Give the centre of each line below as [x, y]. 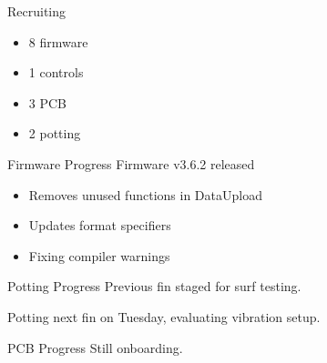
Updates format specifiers [100, 225]
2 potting [55, 133]
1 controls [56, 72]
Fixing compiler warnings [99, 255]
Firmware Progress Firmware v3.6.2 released [131, 163]
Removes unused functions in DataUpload [145, 194]
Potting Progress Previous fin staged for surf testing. [154, 286]
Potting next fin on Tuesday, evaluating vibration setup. [164, 316]
